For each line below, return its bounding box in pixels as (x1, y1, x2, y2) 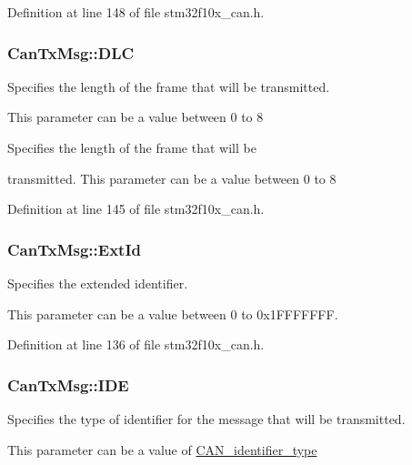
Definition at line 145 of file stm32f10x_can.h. (7, 199, 265, 218)
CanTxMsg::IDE (7, 373, 129, 396)
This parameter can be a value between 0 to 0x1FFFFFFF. (7, 304, 338, 323)
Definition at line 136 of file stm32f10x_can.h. (7, 335, 265, 354)
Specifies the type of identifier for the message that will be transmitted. (7, 409, 406, 428)
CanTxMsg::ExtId (7, 238, 141, 260)
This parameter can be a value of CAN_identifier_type (7, 440, 317, 459)
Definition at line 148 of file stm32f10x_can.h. (7, 3, 265, 21)
